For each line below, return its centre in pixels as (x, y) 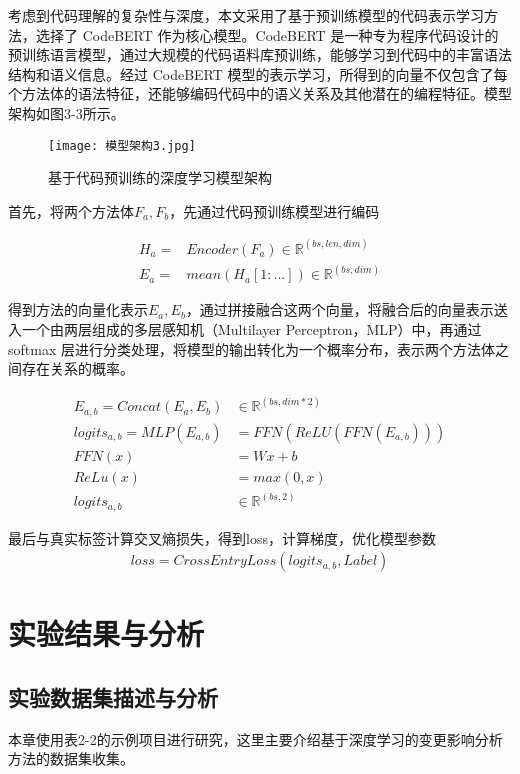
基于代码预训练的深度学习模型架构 (160, 177)
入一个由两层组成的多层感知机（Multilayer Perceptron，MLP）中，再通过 (245, 328)
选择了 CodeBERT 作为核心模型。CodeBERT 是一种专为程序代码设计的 (267, 34)
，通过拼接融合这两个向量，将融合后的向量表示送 (346, 309)
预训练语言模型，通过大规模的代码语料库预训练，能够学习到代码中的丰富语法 (260, 54)
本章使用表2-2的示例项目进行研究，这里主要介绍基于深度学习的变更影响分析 (255, 738)
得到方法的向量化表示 (78, 309)
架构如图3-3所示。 (66, 112)
